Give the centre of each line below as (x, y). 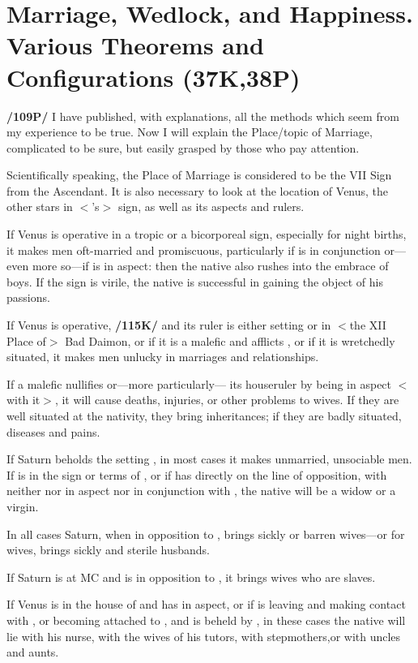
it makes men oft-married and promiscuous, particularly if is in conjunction (194, 250)
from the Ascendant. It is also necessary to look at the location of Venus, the (198, 190)
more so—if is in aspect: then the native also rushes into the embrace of (210, 266)
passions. (28, 297)
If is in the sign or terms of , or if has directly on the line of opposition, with (197, 474)
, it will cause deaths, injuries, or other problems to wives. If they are (227, 400)
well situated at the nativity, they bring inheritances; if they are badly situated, (204, 415)
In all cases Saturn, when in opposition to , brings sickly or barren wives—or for (206, 534)
